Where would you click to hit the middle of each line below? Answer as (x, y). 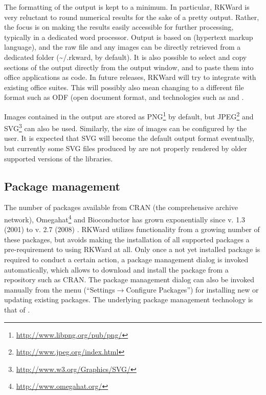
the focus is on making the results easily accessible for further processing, (119, 27)
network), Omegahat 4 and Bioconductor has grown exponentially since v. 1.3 (125, 219)
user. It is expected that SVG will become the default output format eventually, (129, 138)
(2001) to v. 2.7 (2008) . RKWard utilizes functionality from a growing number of (132, 229)
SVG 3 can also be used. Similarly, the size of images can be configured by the (126, 127)
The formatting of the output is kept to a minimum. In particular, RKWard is (127, 7)
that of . (17, 310)
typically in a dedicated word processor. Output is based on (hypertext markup (129, 37)
